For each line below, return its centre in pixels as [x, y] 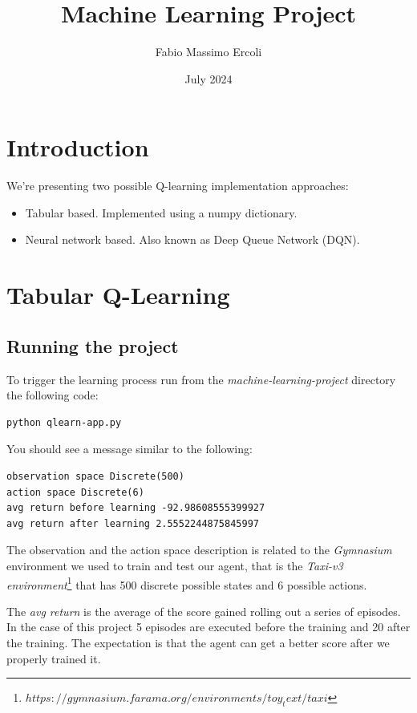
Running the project [93, 345]
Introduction [78, 147]
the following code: [53, 395]
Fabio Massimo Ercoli [208, 52]
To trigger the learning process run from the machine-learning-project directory [201, 379]
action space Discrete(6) [75, 492]
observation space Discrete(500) [95, 476]
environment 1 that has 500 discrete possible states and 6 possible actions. [187, 583]
